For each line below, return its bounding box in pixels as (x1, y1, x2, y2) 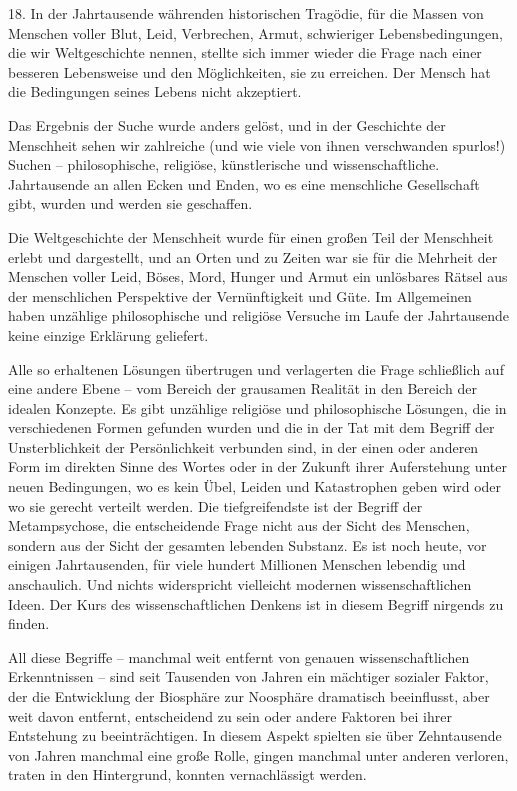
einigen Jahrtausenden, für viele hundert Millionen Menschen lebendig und (8, 554, 466, 575)
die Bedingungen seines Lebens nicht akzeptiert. (8, 81, 302, 102)
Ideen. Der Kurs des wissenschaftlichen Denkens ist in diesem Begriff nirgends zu (8, 593, 504, 614)
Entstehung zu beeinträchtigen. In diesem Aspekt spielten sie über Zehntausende (8, 725, 502, 746)
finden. (8, 613, 50, 634)
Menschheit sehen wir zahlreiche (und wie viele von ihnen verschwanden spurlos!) (8, 134, 506, 155)
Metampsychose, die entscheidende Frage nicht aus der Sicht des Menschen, (8, 515, 470, 536)
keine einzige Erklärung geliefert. (8, 324, 209, 345)
